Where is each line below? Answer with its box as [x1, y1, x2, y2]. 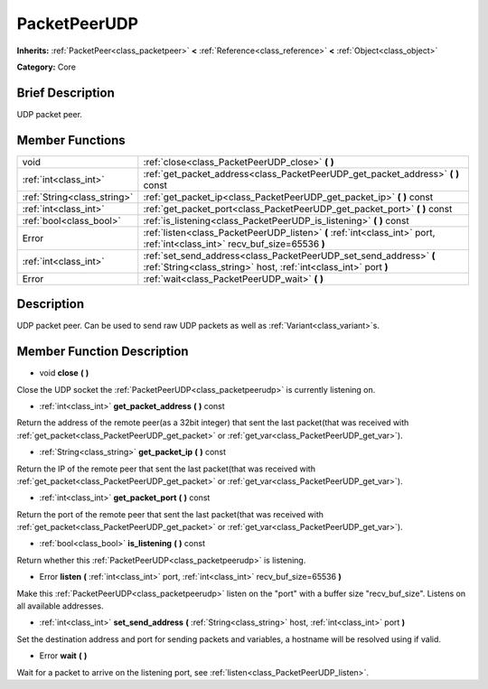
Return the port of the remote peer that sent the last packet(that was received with [16, 508, 324, 519]
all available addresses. [16, 601, 104, 611]
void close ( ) [39, 368, 89, 378]
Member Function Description [16, 344, 189, 359]
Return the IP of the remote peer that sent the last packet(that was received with [16, 463, 316, 474]
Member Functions [16, 132, 126, 148]
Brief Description [16, 85, 115, 100]
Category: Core [16, 61, 77, 72]
